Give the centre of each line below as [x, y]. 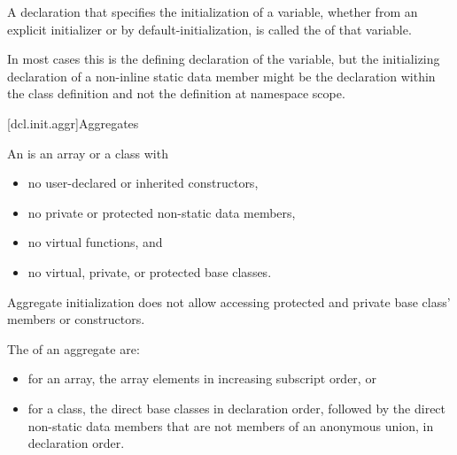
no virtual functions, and [95, 242]
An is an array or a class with [88, 153]
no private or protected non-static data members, [162, 212]
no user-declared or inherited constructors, [143, 183]
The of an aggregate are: [74, 348]
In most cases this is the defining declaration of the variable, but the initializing [224, 59]
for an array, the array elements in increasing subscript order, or [202, 378]
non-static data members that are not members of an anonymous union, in [231, 425]
